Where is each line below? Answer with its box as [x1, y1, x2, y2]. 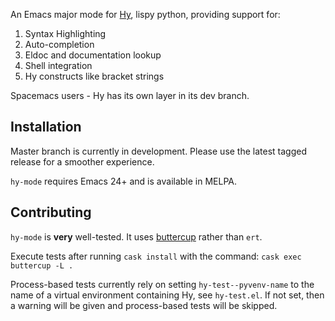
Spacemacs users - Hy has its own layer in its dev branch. [10, 90, 250, 101]
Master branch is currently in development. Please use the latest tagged [10, 145, 308, 157]
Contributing [10, 204, 92, 221]
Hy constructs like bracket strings [24, 70, 165, 82]
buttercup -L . [10, 260, 74, 271]
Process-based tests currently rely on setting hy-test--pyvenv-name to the [10, 278, 315, 290]
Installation [10, 119, 82, 136]
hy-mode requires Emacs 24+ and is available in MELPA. [10, 175, 238, 187]
